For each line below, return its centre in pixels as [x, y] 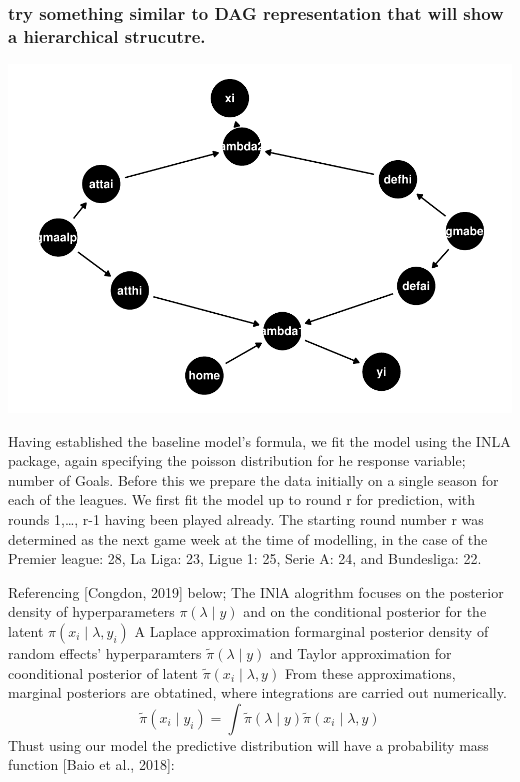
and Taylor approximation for [361, 653]
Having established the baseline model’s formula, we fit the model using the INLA [259, 440]
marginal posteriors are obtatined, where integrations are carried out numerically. [257, 692]
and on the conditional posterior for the [365, 611]
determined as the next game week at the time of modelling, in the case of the [248, 538]
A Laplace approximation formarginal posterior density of [311, 631]
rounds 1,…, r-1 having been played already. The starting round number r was [246, 519]
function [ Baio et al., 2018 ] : [91, 764]
